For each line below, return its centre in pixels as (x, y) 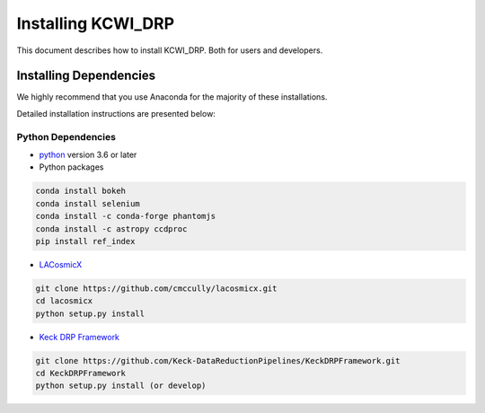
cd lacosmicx (64, 301)
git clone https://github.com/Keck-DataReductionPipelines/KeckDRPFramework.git (218, 360)
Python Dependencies (66, 136)
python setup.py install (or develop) (121, 386)
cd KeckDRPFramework (80, 373)
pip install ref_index (85, 241)
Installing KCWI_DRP (96, 23)
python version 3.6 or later (88, 154)
